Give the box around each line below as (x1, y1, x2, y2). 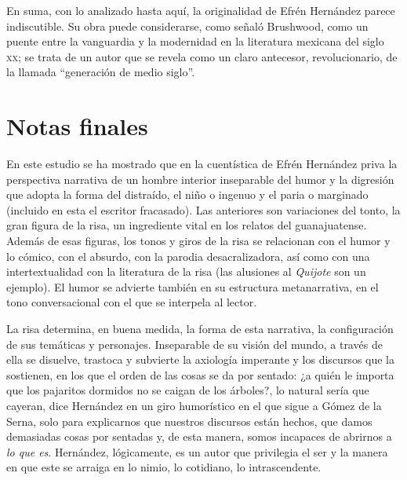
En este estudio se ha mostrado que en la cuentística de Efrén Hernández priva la (6, 156, 398, 172)
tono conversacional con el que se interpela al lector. (6, 294, 257, 310)
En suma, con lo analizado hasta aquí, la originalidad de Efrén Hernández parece (6, 2, 395, 18)
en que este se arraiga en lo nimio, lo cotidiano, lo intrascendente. (6, 459, 322, 475)
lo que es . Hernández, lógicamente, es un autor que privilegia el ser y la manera (6, 443, 388, 460)
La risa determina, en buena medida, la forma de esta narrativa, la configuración (6, 321, 394, 337)
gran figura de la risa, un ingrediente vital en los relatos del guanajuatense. (6, 217, 367, 233)
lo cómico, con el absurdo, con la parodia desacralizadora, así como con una (6, 247, 370, 264)
